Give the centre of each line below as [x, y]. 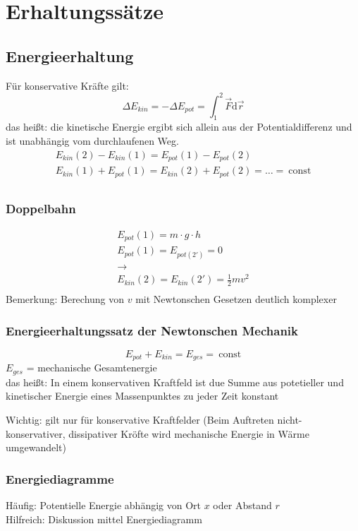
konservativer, [36, 433]
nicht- [290, 419]
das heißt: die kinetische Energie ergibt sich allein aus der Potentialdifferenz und [179, 127]
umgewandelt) [36, 447]
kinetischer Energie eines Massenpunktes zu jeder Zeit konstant [142, 396]
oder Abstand [242, 505]
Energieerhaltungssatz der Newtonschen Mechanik [152, 330]
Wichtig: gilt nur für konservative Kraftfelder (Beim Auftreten [140, 419]
